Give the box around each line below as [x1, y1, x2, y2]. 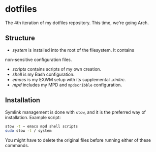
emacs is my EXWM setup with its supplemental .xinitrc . [12, 76, 126, 82]
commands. [5, 143, 30, 149]
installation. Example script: [5, 114, 61, 120]
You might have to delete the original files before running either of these [5, 137, 151, 143]
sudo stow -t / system [5, 128, 52, 133]
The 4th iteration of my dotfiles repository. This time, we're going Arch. [5, 20, 149, 26]
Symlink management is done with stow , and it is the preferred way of [5, 109, 146, 115]
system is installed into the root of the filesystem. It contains [12, 47, 134, 53]
